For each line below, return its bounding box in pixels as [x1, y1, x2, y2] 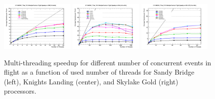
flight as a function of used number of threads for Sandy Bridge [4, 67, 194, 77]
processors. [4, 86, 37, 96]
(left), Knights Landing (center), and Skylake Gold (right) [4, 76, 178, 86]
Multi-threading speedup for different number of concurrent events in [4, 57, 212, 67]
